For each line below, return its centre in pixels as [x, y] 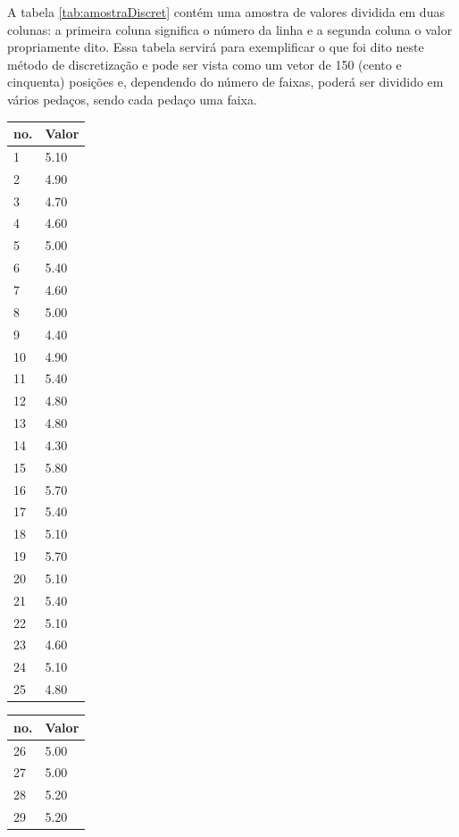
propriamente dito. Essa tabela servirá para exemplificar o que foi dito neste [216, 47]
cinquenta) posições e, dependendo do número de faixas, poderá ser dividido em [225, 82]
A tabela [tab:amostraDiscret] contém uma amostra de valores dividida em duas [226, 12]
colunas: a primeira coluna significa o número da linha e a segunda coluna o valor [230, 29]
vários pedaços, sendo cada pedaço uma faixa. [132, 99]
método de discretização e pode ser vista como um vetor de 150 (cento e [204, 64]
